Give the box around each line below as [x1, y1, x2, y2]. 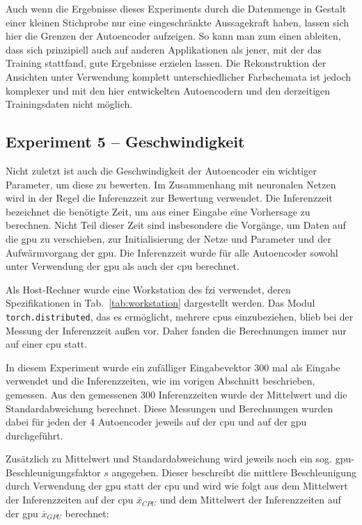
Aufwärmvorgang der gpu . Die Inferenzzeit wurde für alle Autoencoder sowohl [6, 245, 338, 259]
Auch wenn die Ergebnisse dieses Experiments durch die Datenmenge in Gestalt [6, 1, 347, 15]
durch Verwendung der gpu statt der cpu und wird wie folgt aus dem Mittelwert [6, 478, 348, 493]
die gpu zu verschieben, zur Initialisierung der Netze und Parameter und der [6, 231, 331, 245]
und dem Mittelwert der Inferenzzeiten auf [159, 492, 341, 507]
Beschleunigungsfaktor [6, 465, 101, 479]
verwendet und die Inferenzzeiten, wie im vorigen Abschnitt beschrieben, [6, 373, 315, 388]
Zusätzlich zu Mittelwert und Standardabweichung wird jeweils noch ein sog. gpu [6, 451, 352, 466]
